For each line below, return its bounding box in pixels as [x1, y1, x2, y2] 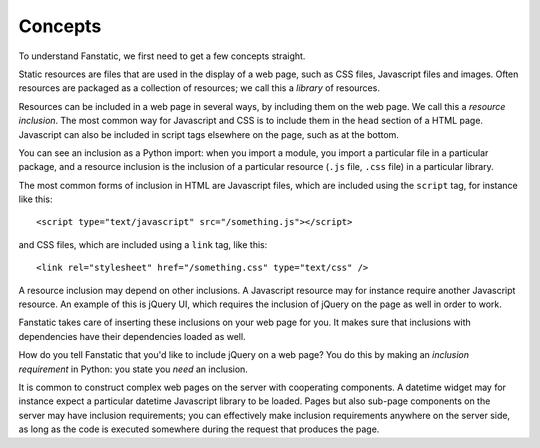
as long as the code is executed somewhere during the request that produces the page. [18, 423, 380, 435]
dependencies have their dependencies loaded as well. [18, 330, 246, 342]
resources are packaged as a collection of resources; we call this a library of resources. [18, 82, 380, 94]
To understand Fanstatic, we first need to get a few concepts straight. [18, 50, 306, 62]
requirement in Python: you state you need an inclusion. [18, 363, 249, 375]
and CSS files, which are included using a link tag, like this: [18, 238, 268, 250]
